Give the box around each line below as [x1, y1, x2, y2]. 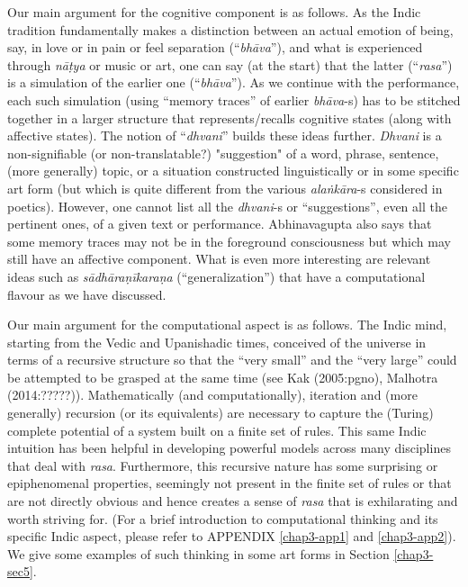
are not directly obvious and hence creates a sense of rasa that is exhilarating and [7, 492, 458, 510]
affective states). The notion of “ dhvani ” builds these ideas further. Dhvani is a [7, 126, 442, 145]
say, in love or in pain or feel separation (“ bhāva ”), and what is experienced [7, 38, 423, 57]
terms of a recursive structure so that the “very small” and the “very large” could [7, 350, 457, 369]
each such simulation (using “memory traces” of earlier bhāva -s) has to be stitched [7, 90, 461, 109]
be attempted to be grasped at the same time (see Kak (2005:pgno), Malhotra [7, 367, 438, 386]
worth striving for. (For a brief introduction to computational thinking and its [7, 509, 438, 528]
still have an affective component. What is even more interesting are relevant [7, 249, 431, 268]
